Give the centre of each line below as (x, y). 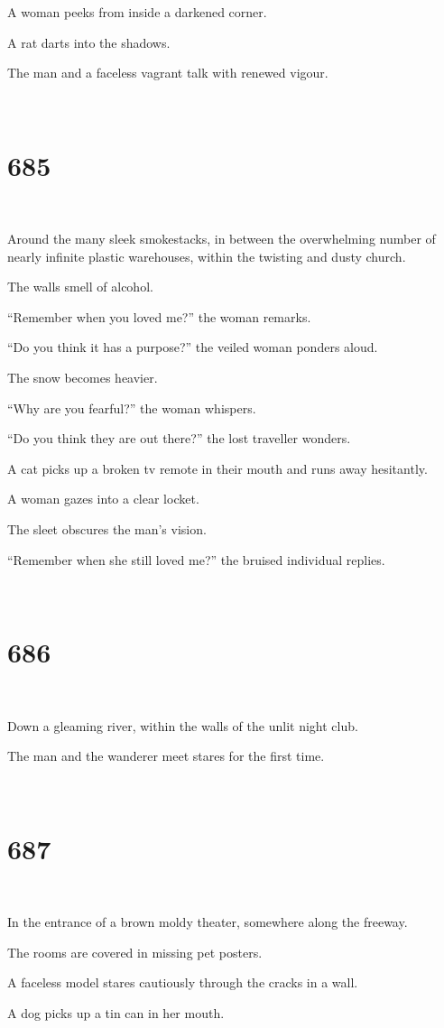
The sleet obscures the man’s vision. (107, 529)
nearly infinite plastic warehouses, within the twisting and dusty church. (207, 256)
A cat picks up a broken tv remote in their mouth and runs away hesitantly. (217, 468)
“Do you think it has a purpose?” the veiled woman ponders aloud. (193, 347)
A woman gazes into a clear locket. (103, 499)
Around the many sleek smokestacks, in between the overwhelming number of (222, 239)
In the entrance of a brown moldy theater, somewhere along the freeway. (208, 922)
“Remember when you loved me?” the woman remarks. (159, 316)
